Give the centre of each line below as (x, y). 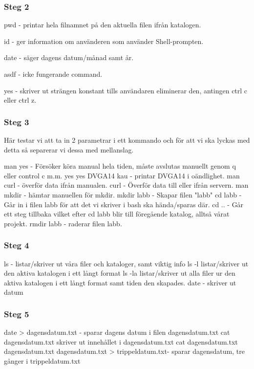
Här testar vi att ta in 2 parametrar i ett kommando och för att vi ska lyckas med (127, 140)
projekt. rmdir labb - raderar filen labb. (63, 223)
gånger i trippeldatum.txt (42, 360)
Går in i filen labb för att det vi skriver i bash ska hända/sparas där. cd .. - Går (124, 204)
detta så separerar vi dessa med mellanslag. (69, 149)
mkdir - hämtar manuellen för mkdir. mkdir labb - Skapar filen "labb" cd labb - (123, 194)
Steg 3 (17, 121)
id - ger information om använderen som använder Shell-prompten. (104, 41)
